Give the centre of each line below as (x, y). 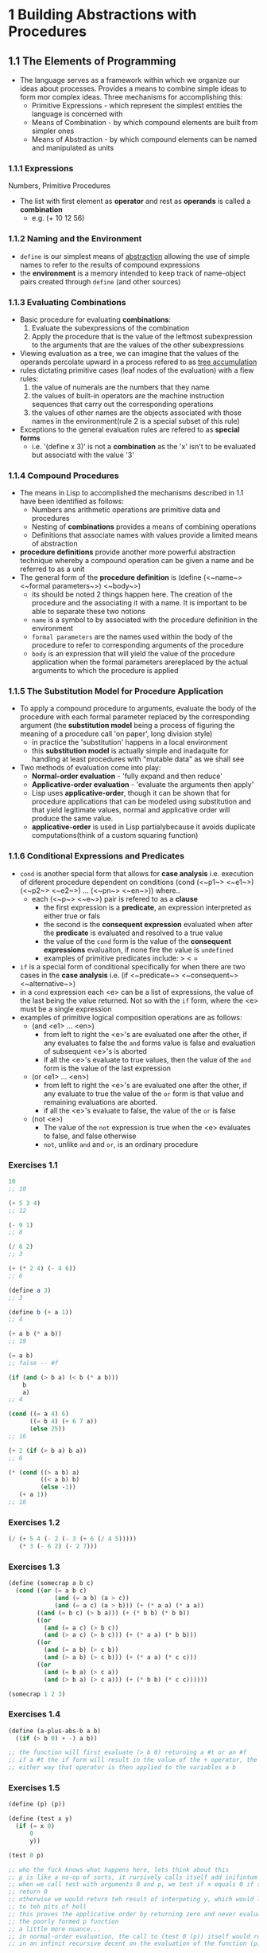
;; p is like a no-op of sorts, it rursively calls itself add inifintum (133, 1877)
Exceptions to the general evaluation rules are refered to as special (130, 429)
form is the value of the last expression (107, 1068)
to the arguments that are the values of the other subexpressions (138, 345)
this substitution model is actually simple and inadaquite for (130, 751)
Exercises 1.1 (33, 1164)
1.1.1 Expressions (41, 168)
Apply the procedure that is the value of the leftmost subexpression (142, 336)
